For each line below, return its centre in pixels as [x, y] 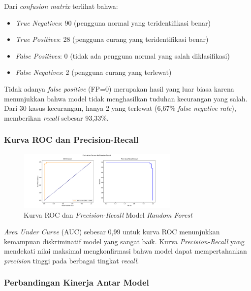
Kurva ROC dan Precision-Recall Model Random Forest [108, 215]
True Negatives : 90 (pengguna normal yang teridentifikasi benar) [113, 22]
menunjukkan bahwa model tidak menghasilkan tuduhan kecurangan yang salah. [126, 98]
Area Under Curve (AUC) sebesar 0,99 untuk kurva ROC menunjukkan [112, 232]
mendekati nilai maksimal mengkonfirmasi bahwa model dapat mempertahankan [125, 251]
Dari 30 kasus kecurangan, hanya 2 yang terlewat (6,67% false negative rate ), [120, 108]
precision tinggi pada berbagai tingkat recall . [72, 260]
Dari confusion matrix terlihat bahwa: [61, 6]
